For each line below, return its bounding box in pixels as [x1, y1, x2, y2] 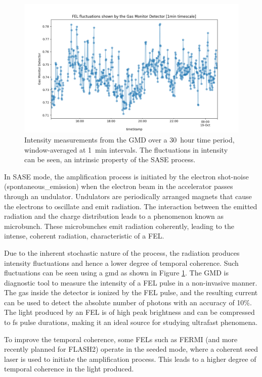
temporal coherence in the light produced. [4, 363, 134, 374]
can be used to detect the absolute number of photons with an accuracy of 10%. [4, 297, 252, 307]
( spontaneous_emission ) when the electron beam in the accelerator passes [4, 181, 233, 192]
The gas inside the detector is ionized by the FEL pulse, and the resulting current [4, 287, 258, 298]
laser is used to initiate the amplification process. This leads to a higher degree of [4, 353, 256, 364]
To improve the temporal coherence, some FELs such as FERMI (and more [4, 334, 238, 344]
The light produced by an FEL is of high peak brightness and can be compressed [4, 307, 255, 317]
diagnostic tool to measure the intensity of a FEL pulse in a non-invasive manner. [4, 277, 257, 288]
